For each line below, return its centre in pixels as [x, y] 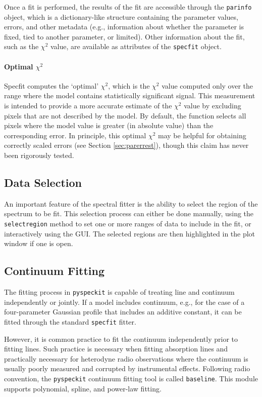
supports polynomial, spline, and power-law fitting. [83, 388]
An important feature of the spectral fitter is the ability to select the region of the [131, 203]
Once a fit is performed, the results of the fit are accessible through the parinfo [128, 7]
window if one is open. [39, 243]
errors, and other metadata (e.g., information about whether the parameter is [124, 27]
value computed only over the [207, 85]
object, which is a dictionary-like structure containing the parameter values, [121, 16]
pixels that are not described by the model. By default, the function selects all [125, 115]
